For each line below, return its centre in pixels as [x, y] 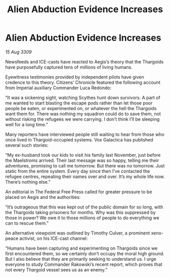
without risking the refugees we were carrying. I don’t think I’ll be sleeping [82, 119]
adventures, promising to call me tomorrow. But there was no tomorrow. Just [85, 165]
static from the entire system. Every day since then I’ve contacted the [78, 171]
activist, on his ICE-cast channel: [54, 238]
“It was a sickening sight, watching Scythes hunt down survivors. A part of [83, 97]
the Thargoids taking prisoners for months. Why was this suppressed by [80, 212]
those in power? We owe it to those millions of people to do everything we [82, 218]
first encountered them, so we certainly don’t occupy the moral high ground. [85, 253]
